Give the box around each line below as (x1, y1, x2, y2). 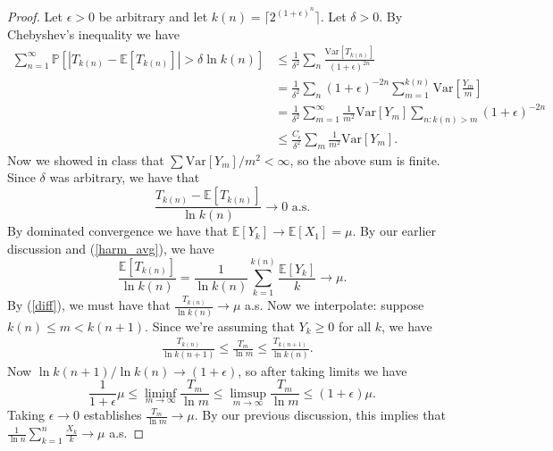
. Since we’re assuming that (145, 316, 295, 335)
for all (338, 316, 372, 335)
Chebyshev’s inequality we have (7, 24, 180, 43)
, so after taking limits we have (238, 361, 407, 380)
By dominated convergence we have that (7, 221, 229, 240)
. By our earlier (352, 221, 437, 240)
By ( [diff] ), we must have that (7, 296, 171, 314)
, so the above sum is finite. (289, 150, 440, 169)
